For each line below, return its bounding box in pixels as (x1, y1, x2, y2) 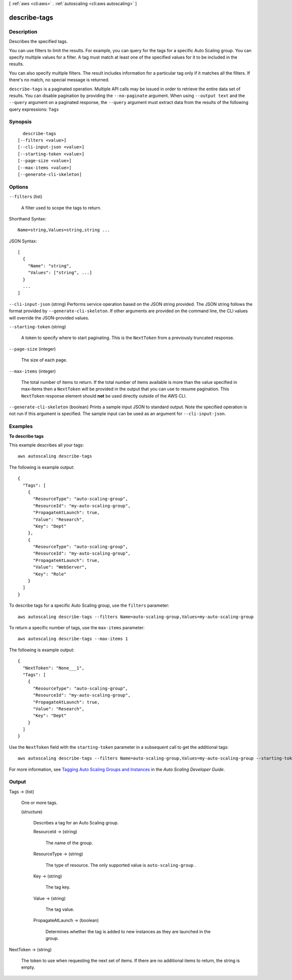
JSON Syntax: (9, 238, 37, 244)
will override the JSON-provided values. (9, 315, 90, 320)
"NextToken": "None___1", (22, 665, 85, 671)
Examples (9, 423, 33, 430)
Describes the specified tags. (9, 39, 68, 44)
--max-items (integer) (9, 368, 56, 374)
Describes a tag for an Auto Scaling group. (33, 820, 119, 825)
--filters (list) (9, 194, 42, 200)
